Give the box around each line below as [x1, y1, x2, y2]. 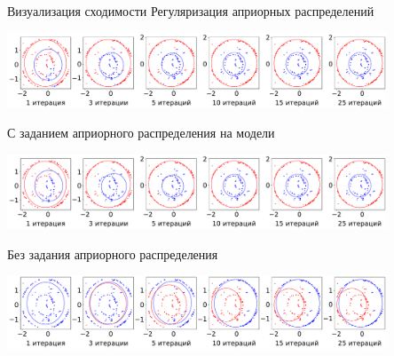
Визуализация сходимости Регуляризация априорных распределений [7, 2, 374, 20]
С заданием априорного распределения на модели [7, 123, 275, 142]
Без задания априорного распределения [7, 244, 218, 263]
